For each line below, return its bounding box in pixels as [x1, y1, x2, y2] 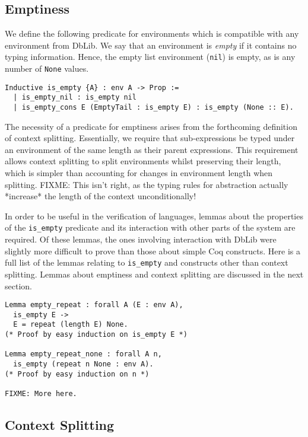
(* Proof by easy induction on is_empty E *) [5, 330, 188, 339]
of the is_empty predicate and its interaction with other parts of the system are [5, 221, 296, 234]
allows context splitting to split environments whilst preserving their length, [5, 155, 281, 167]
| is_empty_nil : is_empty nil [13, 93, 136, 102]
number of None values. [5, 62, 89, 75]
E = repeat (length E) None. [13, 320, 128, 329]
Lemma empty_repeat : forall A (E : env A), [5, 301, 183, 310]
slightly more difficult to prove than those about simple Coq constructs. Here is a [5, 244, 300, 257]
